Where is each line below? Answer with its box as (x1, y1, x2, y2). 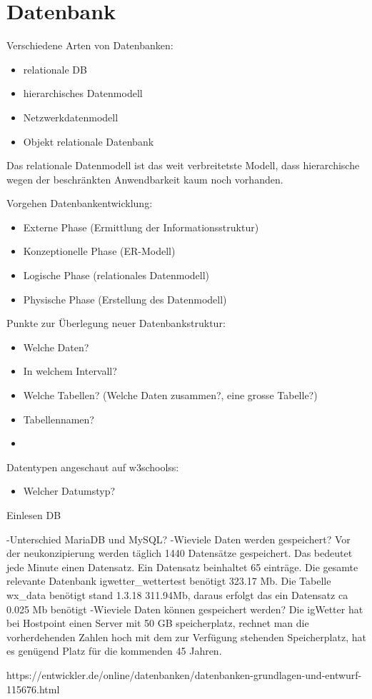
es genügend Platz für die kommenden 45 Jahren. (6, 643, 222, 658)
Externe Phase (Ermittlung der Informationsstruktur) (23, 219, 259, 234)
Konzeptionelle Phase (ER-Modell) (23, 243, 176, 258)
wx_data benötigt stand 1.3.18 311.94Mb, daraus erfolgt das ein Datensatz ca (6, 587, 348, 602)
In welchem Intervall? (23, 363, 117, 378)
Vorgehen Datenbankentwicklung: (6, 196, 153, 211)
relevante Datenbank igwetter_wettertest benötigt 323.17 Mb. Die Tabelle (6, 573, 331, 588)
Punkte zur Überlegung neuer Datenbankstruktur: (6, 316, 226, 331)
